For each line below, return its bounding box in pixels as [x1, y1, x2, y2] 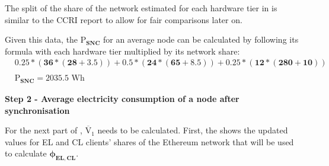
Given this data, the [5, 33, 78, 46]
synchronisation [5, 104, 70, 116]
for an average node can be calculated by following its [103, 33, 299, 46]
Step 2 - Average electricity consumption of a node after [5, 92, 239, 104]
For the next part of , [5, 124, 82, 136]
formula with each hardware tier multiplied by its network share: [5, 44, 240, 57]
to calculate [5, 147, 47, 159]
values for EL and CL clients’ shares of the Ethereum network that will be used [5, 135, 294, 148]
